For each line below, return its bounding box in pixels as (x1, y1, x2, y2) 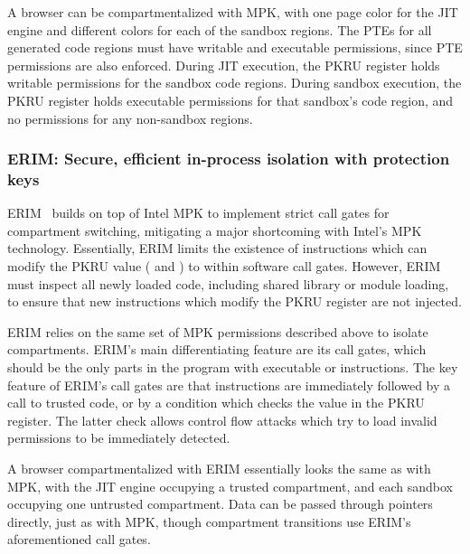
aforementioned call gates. (7, 530, 151, 549)
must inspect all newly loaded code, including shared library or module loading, (7, 274, 449, 293)
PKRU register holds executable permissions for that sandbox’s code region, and (7, 90, 454, 109)
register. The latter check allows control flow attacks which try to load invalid (7, 410, 437, 429)
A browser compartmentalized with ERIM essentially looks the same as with (7, 459, 431, 478)
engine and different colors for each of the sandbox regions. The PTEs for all (7, 20, 432, 39)
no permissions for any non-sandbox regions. (7, 108, 253, 127)
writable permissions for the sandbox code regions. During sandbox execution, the (7, 73, 462, 92)
